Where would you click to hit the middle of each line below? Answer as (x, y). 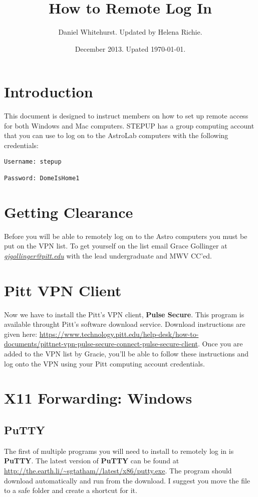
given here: (21, 334)
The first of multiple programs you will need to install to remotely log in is (119, 451)
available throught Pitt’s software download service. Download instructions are (125, 324)
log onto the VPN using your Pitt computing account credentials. (104, 363)
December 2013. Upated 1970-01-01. (130, 48)
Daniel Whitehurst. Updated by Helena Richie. (130, 32)
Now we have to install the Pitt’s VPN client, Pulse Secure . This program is (124, 314)
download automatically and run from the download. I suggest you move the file (127, 480)
